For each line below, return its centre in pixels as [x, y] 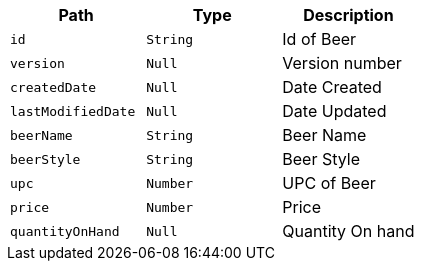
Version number [342, 63]
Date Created [332, 87]
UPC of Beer [329, 183]
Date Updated [334, 111]
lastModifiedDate [73, 111]
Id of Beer [319, 39]
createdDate [53, 87]
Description [348, 15]
